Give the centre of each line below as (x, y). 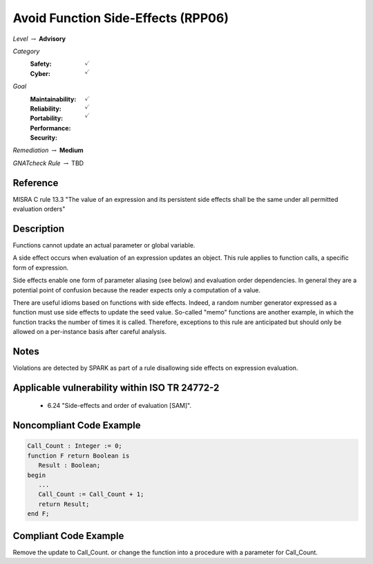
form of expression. (41, 267)
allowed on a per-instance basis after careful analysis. (90, 332)
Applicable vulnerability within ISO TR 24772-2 (116, 387)
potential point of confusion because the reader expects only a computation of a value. (136, 290)
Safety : (41, 64)
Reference (36, 183)
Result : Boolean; (69, 466)
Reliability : (46, 109)
